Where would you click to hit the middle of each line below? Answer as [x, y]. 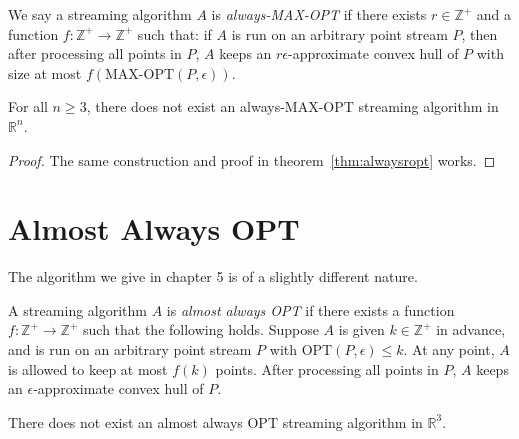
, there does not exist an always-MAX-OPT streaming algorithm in [292, 106]
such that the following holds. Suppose [201, 329]
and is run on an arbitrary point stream [130, 349]
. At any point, [449, 349]
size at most [45, 72]
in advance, [471, 329]
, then [479, 33]
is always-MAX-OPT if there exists [319, 14]
